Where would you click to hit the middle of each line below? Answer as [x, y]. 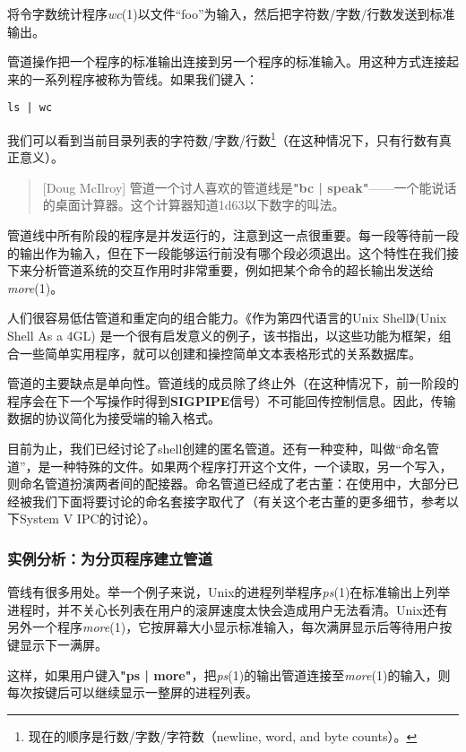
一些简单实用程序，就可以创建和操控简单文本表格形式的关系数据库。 [220, 353]
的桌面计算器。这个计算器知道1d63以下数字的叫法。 [194, 205]
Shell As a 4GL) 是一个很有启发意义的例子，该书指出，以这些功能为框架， [223, 336]
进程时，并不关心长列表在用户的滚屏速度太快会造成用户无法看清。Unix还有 [228, 609]
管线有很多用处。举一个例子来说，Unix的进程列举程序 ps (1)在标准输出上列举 [229, 592]
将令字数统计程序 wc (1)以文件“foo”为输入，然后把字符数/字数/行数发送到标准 [231, 13]
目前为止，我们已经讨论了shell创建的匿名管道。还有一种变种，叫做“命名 [217, 448]
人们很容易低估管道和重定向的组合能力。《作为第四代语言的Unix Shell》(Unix [227, 318]
